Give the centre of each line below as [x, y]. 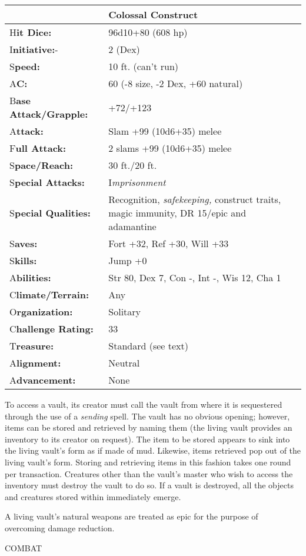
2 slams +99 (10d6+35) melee [170, 148]
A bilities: [30, 277]
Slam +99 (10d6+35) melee [165, 131]
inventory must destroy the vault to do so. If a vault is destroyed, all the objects [149, 485]
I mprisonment [137, 182]
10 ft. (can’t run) [144, 66]
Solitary [125, 312]
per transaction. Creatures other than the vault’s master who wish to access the [149, 473]
